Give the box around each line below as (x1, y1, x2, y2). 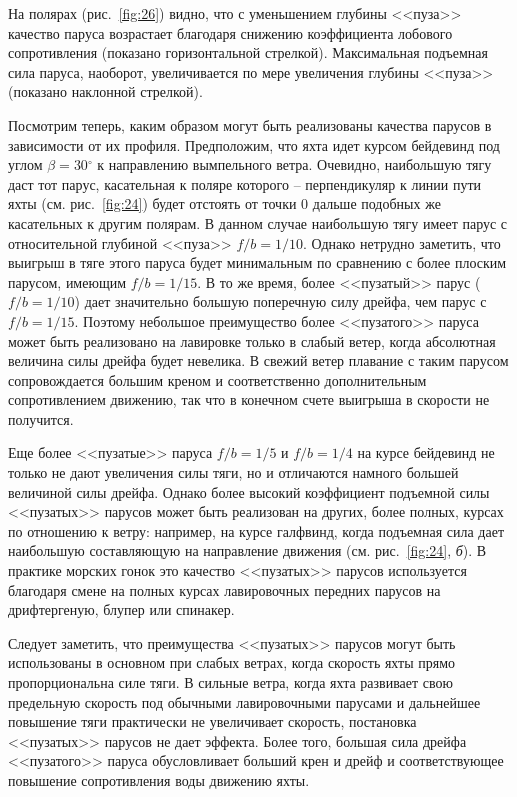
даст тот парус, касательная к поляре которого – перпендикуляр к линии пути (8, 173, 482, 194)
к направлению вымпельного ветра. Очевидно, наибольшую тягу (97, 154, 492, 175)
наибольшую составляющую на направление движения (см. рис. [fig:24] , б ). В (8, 540, 487, 561)
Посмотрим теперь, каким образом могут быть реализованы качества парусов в (8, 114, 492, 135)
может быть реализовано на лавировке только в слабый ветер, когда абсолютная (8, 330, 496, 351)
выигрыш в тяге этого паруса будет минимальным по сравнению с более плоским (8, 252, 507, 273)
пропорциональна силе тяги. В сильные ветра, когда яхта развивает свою (8, 672, 453, 692)
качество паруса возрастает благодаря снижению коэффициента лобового (8, 22, 453, 43)
